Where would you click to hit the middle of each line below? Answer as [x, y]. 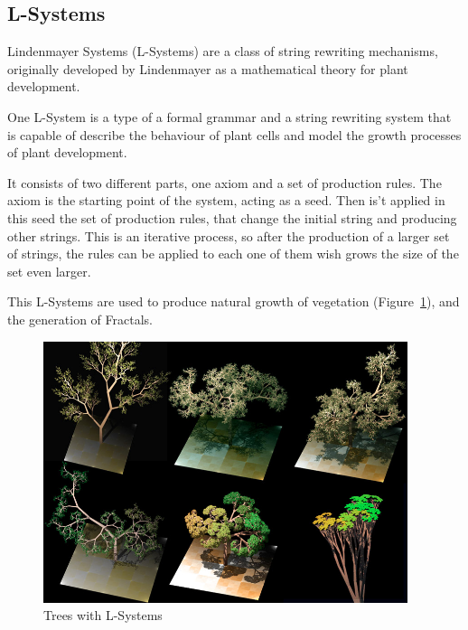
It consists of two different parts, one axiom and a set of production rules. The [225, 182]
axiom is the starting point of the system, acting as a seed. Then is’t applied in [226, 200]
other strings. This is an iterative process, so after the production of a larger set [229, 235]
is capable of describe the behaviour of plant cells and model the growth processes [234, 134]
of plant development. [67, 152]
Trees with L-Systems [103, 615]
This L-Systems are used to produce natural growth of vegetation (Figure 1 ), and [234, 301]
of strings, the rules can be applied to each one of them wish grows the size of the [233, 254]
